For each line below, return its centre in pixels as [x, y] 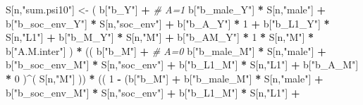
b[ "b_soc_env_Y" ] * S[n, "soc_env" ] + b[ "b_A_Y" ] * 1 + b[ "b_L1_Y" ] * [168, 23]
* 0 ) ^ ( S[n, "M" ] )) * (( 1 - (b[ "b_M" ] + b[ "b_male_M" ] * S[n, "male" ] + [165, 78]
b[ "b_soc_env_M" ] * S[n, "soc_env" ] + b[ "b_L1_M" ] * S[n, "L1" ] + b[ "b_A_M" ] [182, 64]
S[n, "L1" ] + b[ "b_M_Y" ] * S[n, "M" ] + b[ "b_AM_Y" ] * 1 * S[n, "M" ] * [160, 37]
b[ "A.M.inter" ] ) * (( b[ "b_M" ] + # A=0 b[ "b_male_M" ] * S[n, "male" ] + [166, 50]
